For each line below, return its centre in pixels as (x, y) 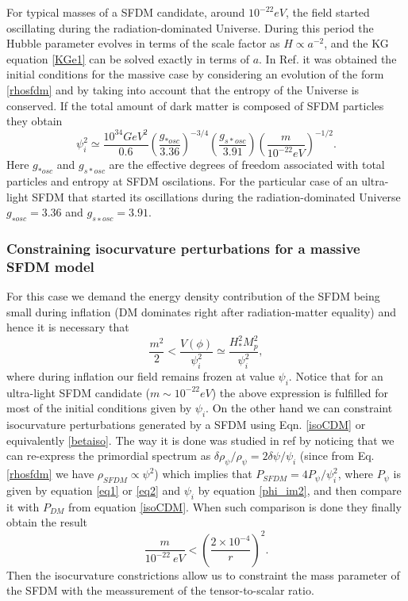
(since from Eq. (337, 456)
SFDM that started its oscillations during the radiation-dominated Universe (216, 196)
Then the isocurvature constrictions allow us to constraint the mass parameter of (203, 574)
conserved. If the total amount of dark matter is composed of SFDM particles (195, 105)
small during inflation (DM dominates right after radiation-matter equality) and (202, 311)
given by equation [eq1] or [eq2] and (94, 490)
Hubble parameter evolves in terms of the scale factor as (143, 43)
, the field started (327, 12)
